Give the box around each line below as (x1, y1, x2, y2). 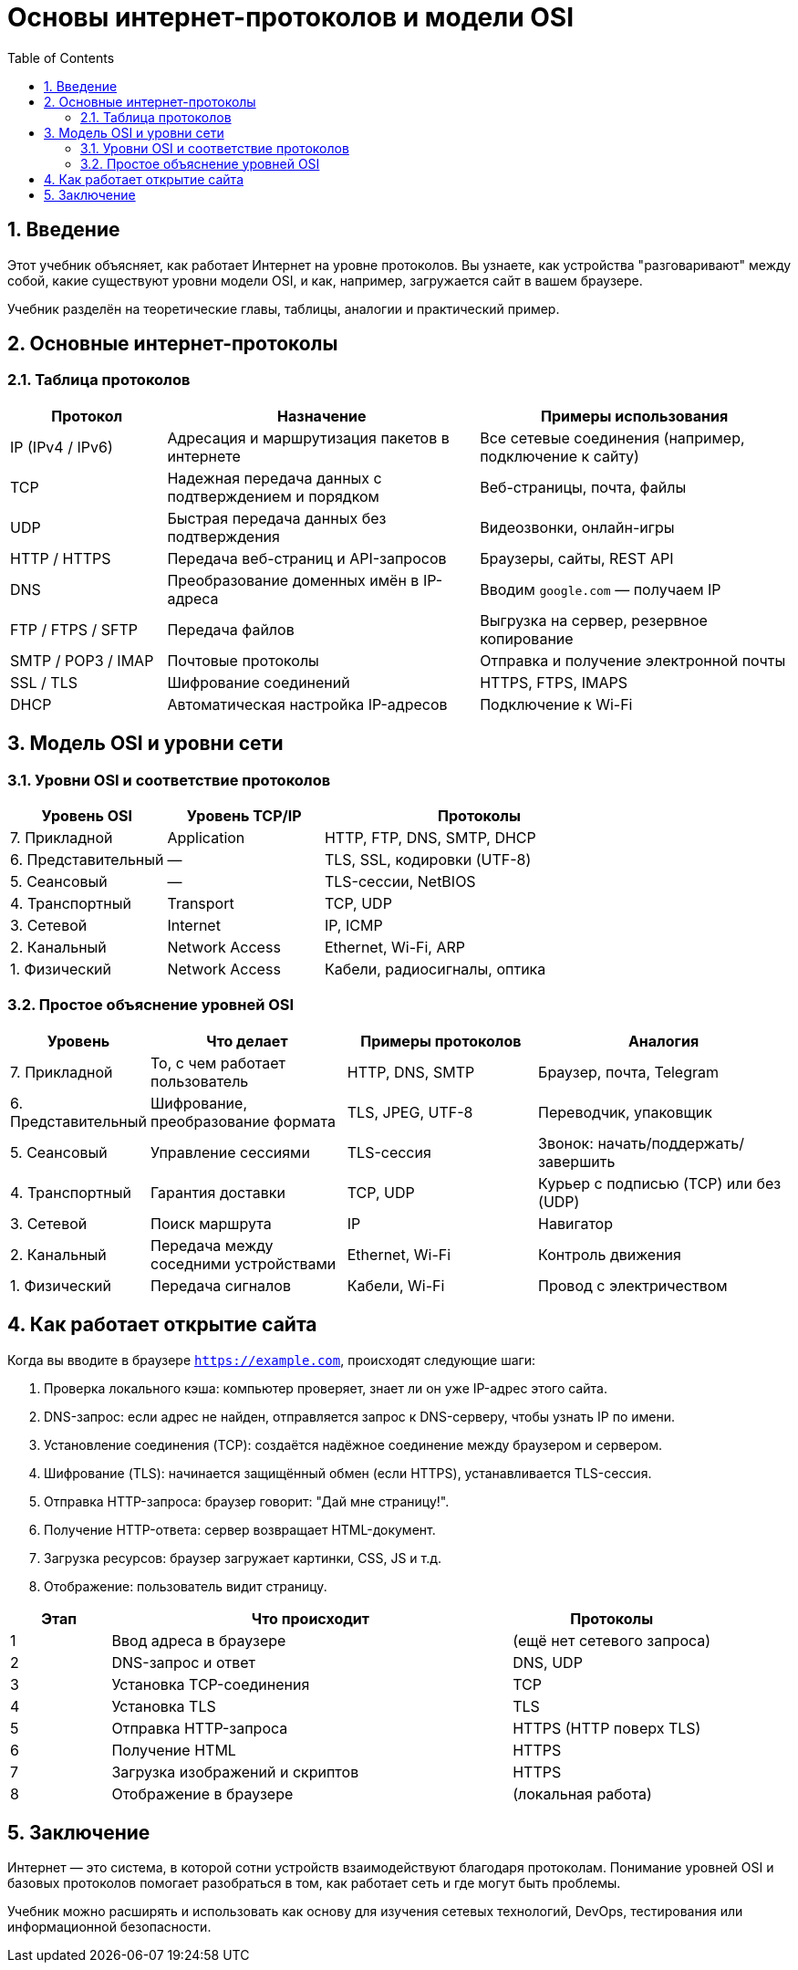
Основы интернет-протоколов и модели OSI (7, 2, 574, 33)
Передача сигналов (150, 1276, 291, 1295)
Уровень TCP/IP (186, 807, 302, 826)
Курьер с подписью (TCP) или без (538, 1173, 782, 1193)
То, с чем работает (150, 1053, 286, 1072)
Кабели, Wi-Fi (347, 1276, 445, 1295)
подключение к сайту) (480, 446, 639, 465)
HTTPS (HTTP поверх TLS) (513, 1718, 701, 1737)
